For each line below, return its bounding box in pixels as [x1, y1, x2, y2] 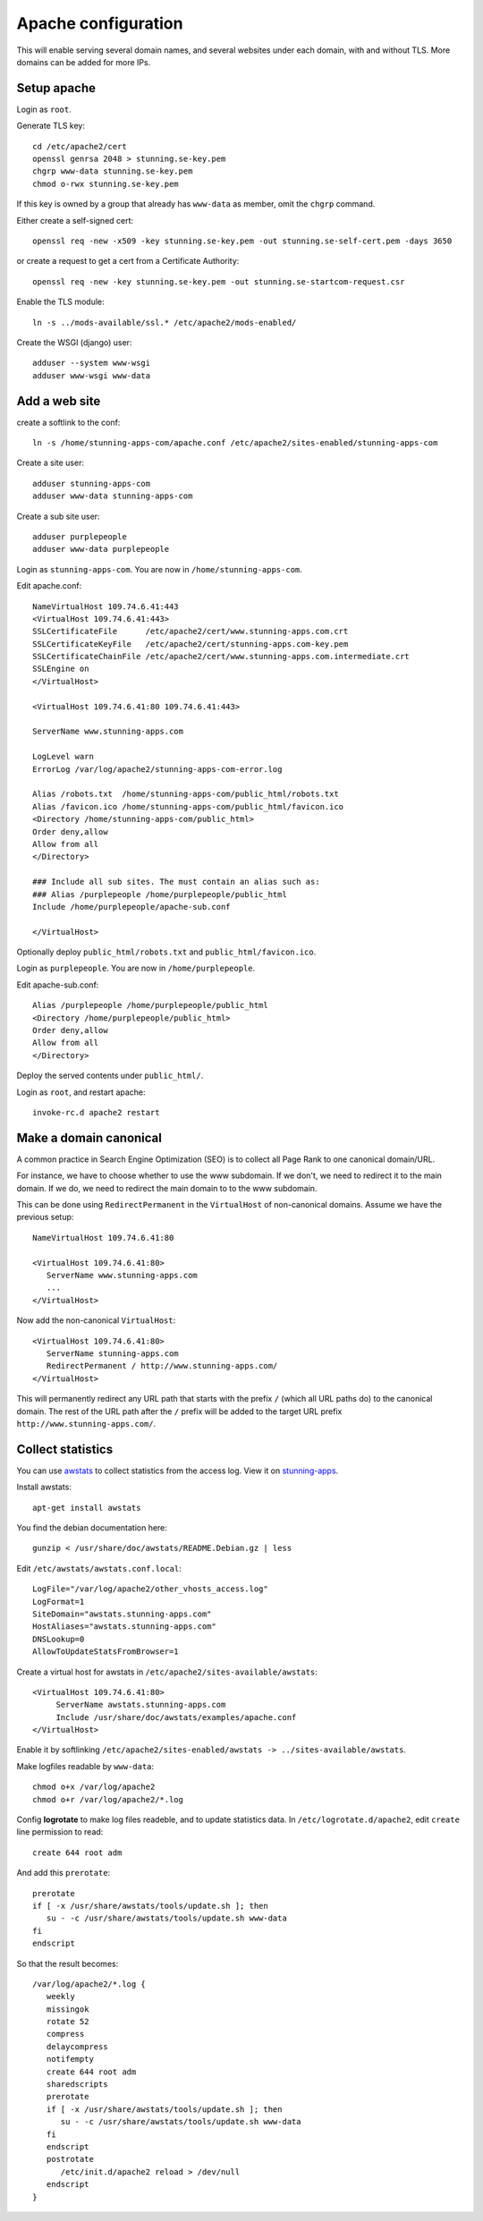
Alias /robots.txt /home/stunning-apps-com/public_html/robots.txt [32, 789, 339, 800]
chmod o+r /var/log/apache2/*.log [32, 1794, 183, 1804]
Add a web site [16, 394, 101, 409]
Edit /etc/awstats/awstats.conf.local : [16, 1563, 182, 1573]
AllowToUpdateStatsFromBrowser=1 [32, 1647, 179, 1657]
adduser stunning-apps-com [32, 479, 151, 488]
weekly [46, 1991, 75, 2002]
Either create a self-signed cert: [16, 215, 134, 225]
